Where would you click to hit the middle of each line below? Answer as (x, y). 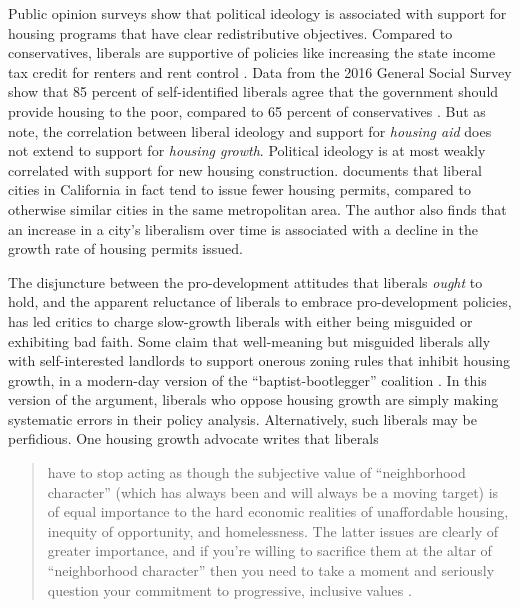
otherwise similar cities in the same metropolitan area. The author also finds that (257, 208)
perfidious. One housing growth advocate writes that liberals (193, 438)
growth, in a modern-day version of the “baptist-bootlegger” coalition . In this (247, 379)
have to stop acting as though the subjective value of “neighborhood (256, 472)
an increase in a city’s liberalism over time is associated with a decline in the (243, 228)
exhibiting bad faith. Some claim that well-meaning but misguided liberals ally (249, 340)
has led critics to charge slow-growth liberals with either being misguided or (240, 320)
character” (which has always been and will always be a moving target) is (273, 491)
